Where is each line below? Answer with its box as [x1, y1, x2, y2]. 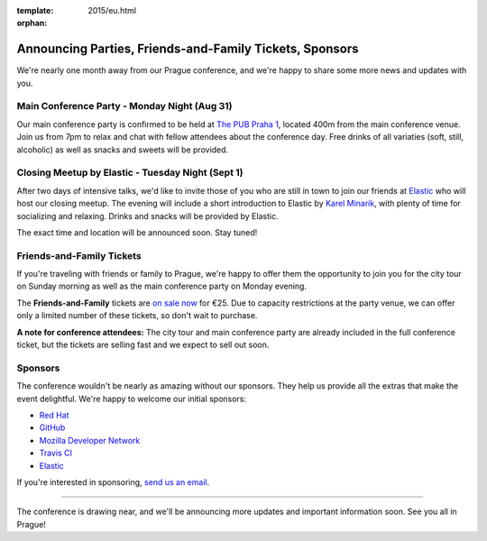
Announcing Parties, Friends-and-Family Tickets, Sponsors [16, 41, 360, 57]
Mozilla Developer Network [39, 435, 141, 445]
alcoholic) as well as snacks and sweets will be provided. [16, 144, 229, 155]
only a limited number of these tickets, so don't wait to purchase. [16, 310, 258, 321]
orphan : [16, 18, 48, 29]
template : [16, 5, 54, 15]
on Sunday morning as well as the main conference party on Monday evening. [16, 280, 307, 292]
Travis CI [39, 447, 72, 459]
